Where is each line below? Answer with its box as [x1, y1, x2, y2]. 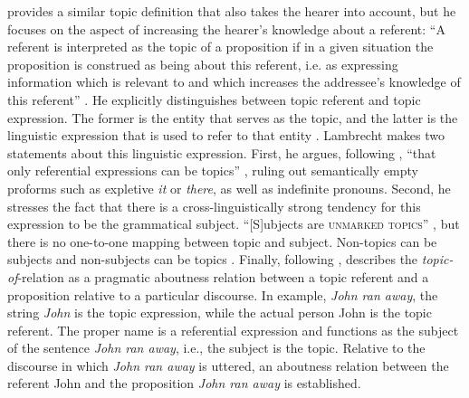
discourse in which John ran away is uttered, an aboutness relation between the [7, 355, 449, 374]
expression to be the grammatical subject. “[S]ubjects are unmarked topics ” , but [7, 214, 460, 233]
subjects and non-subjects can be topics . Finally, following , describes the [7, 250, 418, 269]
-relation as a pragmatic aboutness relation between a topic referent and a [17, 267, 429, 286]
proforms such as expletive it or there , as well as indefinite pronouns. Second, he [7, 178, 451, 197]
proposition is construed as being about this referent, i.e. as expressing [7, 54, 398, 73]
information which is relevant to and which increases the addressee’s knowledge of [7, 72, 461, 91]
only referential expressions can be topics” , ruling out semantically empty [7, 161, 418, 180]
